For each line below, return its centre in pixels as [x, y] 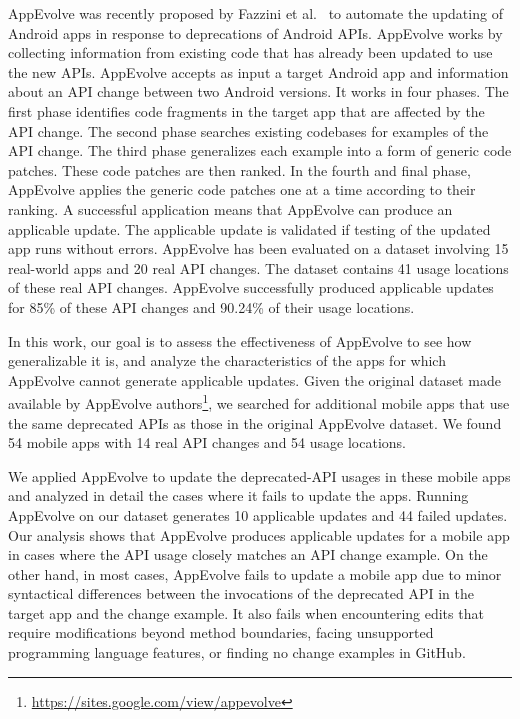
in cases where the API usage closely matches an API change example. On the [248, 554]
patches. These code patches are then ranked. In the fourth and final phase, [239, 169]
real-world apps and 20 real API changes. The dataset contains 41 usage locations [258, 267]
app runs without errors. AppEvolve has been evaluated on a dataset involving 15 [258, 248]
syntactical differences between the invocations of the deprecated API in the [241, 593]
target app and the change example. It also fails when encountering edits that [246, 612]
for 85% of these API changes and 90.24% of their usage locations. [211, 306]
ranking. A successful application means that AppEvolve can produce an [230, 208]
